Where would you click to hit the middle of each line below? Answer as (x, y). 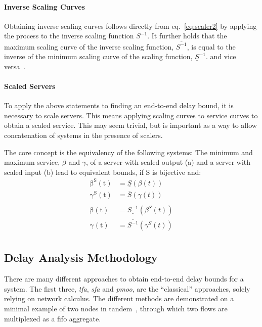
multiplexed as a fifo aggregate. (53, 318)
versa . (15, 66)
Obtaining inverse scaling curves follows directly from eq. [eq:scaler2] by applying (130, 26)
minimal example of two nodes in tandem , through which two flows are (116, 309)
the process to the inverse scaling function (69, 36)
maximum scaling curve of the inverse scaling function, (89, 46)
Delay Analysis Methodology (81, 258)
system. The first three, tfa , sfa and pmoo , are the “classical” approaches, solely (127, 288)
